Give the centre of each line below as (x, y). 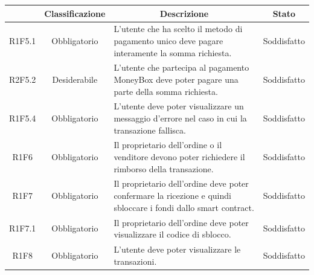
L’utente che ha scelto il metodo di (178, 29)
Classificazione (75, 13)
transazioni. (135, 261)
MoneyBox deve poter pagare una (176, 79)
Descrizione (184, 13)
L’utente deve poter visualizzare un (179, 106)
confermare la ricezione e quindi (172, 196)
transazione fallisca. (150, 130)
